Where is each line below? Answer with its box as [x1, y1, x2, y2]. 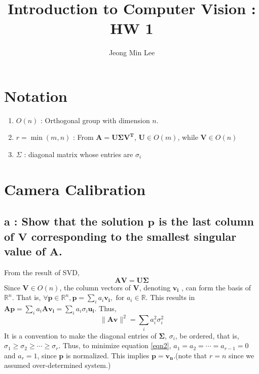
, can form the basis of [181, 282, 251, 292]
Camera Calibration [4, 178, 146, 199]
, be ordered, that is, [175, 330, 239, 341]
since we [229, 350, 254, 360]
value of [4, 243, 46, 259]
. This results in [145, 292, 195, 303]
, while [177, 132, 198, 142]
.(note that [173, 350, 207, 360]
